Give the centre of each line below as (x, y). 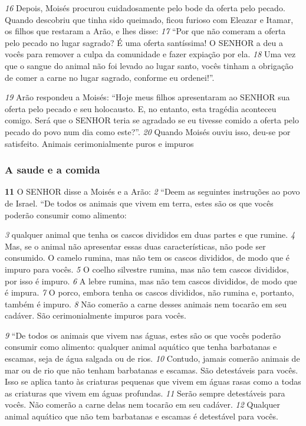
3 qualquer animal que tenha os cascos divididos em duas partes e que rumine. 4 (150, 235)
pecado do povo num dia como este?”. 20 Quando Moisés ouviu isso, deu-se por (148, 131)
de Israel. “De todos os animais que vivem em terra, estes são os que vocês (139, 203)
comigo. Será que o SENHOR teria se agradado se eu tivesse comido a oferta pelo (152, 120)
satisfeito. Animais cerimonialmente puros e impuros (99, 143)
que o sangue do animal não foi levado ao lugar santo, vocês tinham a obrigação (149, 65)
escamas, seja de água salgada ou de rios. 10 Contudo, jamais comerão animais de (152, 358)
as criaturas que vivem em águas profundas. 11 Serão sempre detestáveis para (145, 393)
